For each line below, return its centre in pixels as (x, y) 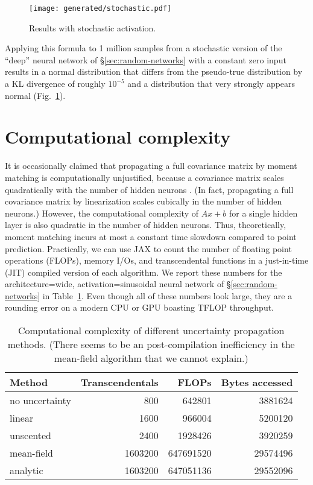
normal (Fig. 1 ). (35, 95)
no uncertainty (40, 401)
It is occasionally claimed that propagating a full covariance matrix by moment (151, 166)
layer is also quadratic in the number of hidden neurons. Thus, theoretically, (146, 225)
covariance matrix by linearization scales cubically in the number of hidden (144, 201)
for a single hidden (263, 213)
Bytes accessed (257, 382)
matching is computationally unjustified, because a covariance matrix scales (144, 177)
